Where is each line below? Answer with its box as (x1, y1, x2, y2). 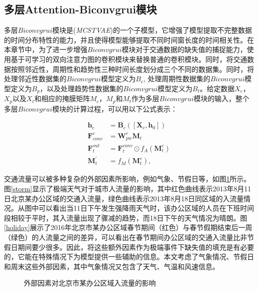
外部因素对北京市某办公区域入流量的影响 (24, 278, 156, 288)
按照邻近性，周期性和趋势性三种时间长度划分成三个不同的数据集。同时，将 (10, 63, 254, 74)
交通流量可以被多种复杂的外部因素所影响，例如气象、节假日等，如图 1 (4, 174, 230, 184)
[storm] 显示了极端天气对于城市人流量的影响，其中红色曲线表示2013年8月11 (11, 183, 251, 193)
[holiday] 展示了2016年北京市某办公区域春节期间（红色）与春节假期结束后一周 (4, 222, 253, 233)
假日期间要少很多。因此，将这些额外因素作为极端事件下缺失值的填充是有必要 (4, 241, 254, 252)
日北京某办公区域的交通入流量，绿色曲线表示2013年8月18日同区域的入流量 (4, 193, 244, 203)
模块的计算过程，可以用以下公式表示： (52, 103, 178, 114)
